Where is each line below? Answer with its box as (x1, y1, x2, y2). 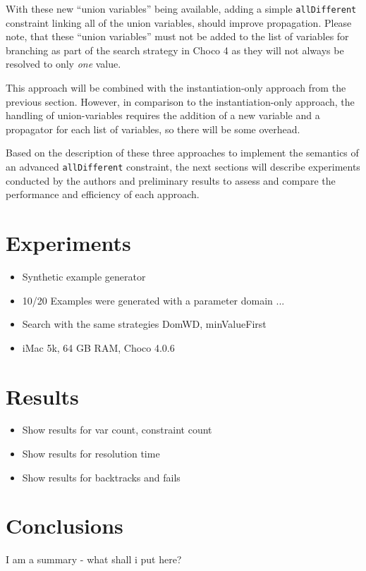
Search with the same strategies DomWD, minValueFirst (22, 317, 267, 331)
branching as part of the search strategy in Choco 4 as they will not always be (6, 42, 344, 57)
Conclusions (6, 511, 123, 540)
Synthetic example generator (22, 269, 146, 283)
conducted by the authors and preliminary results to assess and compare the (6, 173, 336, 188)
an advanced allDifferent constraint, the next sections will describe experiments (6, 159, 360, 173)
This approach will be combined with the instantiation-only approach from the (6, 80, 346, 95)
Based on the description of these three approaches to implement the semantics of (6, 145, 359, 160)
